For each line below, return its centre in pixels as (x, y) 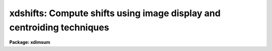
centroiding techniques (59, 27)
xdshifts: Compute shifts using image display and (115, 13)
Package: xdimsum (30, 42)
